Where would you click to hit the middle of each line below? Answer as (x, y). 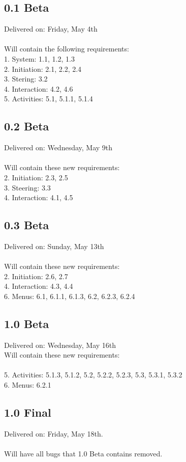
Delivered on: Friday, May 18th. (54, 433)
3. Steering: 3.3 (27, 187)
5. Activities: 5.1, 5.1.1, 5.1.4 (49, 99)
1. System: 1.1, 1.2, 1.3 (39, 58)
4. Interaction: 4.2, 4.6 (39, 88)
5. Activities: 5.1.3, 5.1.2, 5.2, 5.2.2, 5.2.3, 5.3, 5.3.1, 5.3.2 (93, 375)
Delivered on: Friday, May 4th (51, 29)
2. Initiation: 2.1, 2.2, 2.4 (43, 69)
